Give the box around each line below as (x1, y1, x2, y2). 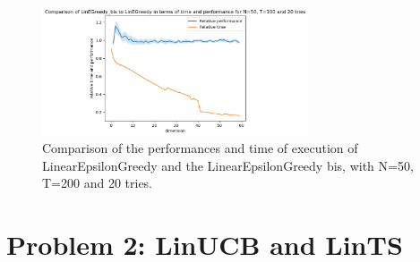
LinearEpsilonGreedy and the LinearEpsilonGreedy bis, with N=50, (42, 156, 414, 174)
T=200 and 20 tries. (42, 173, 153, 192)
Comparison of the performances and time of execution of (42, 139, 358, 157)
